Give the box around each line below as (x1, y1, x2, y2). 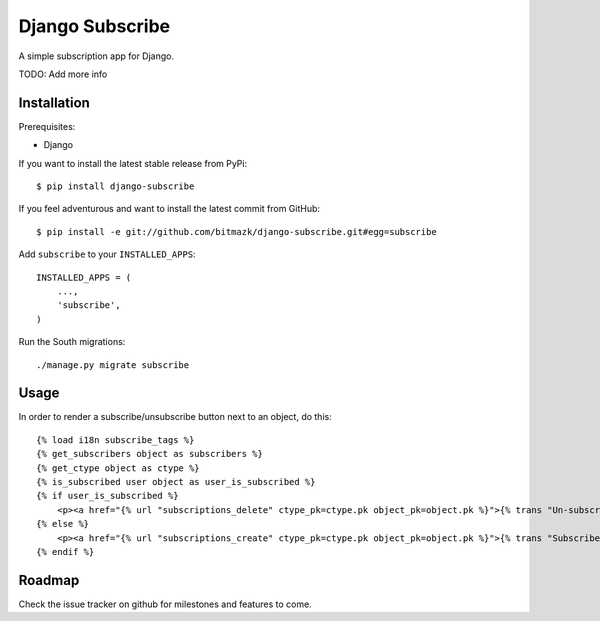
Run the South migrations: (18, 336, 126, 348)
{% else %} (36, 518, 90, 530)
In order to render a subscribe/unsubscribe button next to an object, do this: (18, 411, 332, 423)
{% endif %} (36, 546, 95, 557)
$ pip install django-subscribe (36, 181, 195, 192)
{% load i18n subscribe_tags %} (36, 434, 195, 445)
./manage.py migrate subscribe (36, 359, 190, 370)
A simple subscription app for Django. (18, 50, 175, 62)
